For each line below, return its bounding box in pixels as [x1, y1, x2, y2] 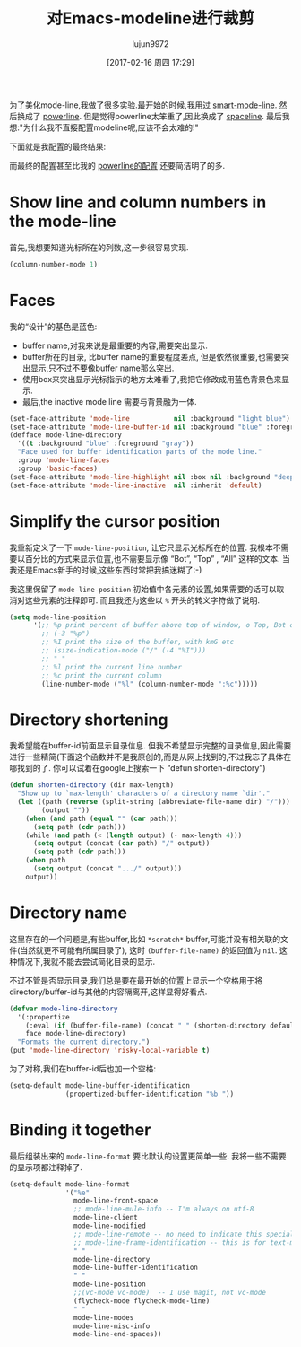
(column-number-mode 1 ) [9, 259, 99, 269]
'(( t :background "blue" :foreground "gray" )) [17, 439, 194, 449]
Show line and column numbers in [9, 192, 267, 213]
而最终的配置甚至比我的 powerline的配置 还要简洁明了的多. [9, 160, 226, 171]
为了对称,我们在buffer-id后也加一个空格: [9, 1063, 157, 1073]
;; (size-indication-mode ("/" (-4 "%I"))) [41, 646, 206, 655]
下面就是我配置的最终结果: [9, 141, 107, 152]
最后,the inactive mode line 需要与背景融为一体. [21, 396, 197, 407]
